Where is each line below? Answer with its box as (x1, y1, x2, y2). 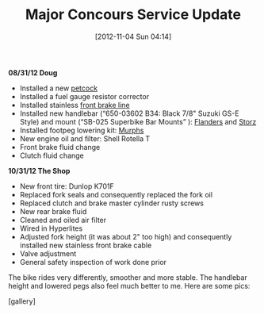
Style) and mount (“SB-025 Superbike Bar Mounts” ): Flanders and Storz (19, 117, 257, 126)
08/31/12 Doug (8, 67, 58, 77)
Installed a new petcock (19, 83, 98, 93)
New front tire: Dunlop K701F (19, 181, 115, 191)
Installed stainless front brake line (19, 100, 130, 109)
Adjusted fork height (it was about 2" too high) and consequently (19, 232, 232, 241)
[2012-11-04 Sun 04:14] (94, 32, 172, 41)
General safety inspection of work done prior (19, 257, 167, 266)
